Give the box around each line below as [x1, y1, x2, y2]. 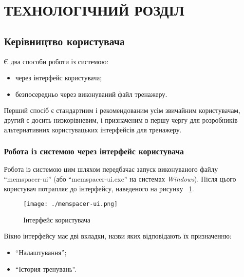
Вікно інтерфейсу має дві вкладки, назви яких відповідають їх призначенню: [4, 231, 232, 241]
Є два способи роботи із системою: [4, 56, 109, 66]
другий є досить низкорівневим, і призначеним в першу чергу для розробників [4, 114, 238, 125]
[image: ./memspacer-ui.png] [23, 201, 118, 208]
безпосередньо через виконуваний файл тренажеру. [15, 89, 168, 99]
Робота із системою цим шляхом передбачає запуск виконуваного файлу [4, 164, 218, 174]
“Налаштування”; [15, 247, 67, 257]
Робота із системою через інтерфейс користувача [4, 145, 184, 157]
